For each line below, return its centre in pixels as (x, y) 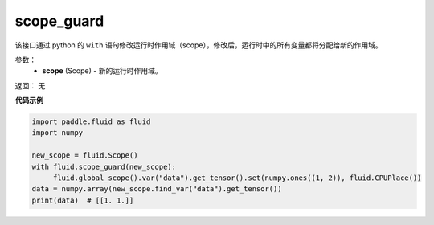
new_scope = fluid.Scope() (85, 155)
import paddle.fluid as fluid (91, 122)
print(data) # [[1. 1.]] (83, 200)
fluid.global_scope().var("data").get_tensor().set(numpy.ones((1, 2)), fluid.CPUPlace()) (237, 178)
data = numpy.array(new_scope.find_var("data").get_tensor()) (157, 189)
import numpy (57, 133)
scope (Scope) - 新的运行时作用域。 (102, 71)
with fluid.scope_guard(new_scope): (104, 166)
